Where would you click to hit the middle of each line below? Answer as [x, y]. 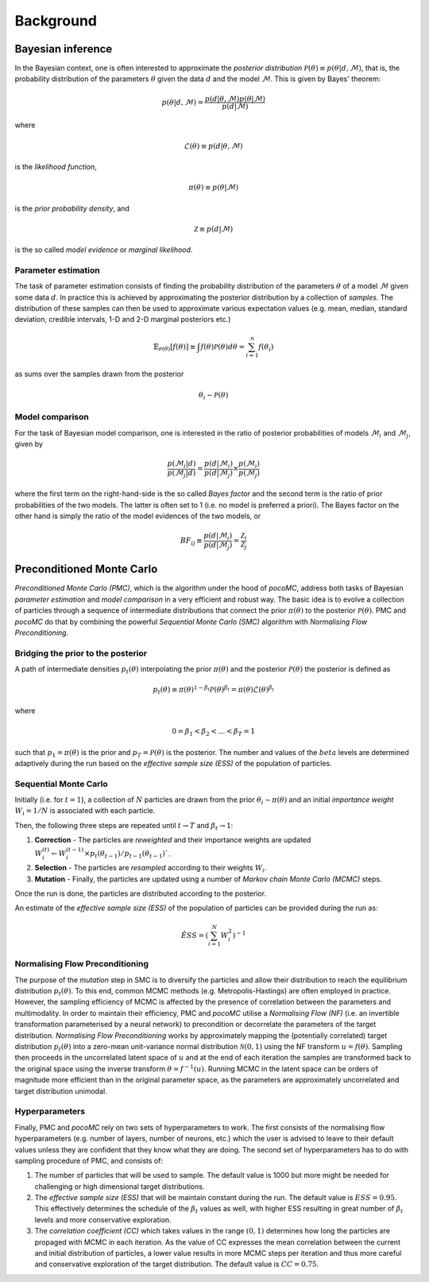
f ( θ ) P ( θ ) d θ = [223, 347]
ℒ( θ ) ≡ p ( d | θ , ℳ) [213, 146]
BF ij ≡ [191, 542]
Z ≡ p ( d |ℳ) [213, 229]
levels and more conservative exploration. [103, 1219]
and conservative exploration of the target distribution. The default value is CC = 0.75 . [177, 1265]
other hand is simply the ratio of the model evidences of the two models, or [138, 516]
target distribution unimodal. [61, 1091]
